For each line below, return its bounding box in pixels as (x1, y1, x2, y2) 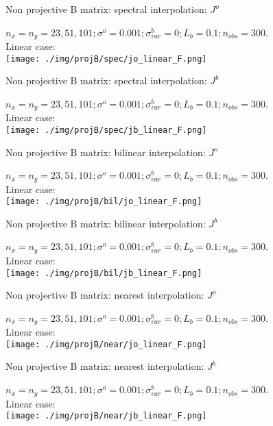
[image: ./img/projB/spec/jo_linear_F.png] (5, 53, 207, 64)
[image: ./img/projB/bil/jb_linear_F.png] (5, 268, 202, 278)
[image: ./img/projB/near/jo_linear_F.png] (5, 339, 207, 349)
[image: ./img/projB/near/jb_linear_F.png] (5, 411, 207, 421)
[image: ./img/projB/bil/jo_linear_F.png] (5, 197, 202, 207)
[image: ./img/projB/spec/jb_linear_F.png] (5, 125, 207, 135)
